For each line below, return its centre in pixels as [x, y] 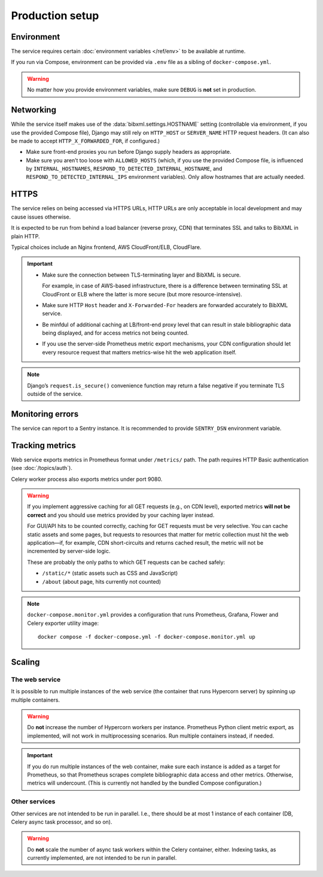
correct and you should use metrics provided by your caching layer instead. [121, 515]
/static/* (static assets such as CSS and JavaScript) [110, 573]
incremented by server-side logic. [69, 551]
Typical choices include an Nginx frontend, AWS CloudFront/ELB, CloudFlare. [106, 247]
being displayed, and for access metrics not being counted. [115, 333]
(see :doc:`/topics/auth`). [42, 468]
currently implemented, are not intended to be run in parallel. [102, 858]
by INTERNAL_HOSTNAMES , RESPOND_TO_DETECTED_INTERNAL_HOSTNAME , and [124, 169]
